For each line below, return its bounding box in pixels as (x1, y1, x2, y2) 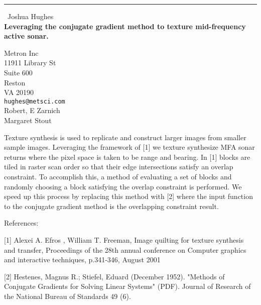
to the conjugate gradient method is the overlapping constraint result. (4, 200, 219, 211)
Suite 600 (4, 67, 33, 77)
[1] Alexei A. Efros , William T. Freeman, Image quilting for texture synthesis (4, 234, 244, 245)
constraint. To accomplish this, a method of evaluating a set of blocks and (4, 171, 232, 181)
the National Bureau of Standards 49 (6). (4, 290, 131, 301)
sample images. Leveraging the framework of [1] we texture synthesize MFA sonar (4, 142, 255, 152)
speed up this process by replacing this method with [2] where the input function (4, 191, 253, 201)
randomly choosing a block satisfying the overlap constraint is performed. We (4, 181, 242, 191)
